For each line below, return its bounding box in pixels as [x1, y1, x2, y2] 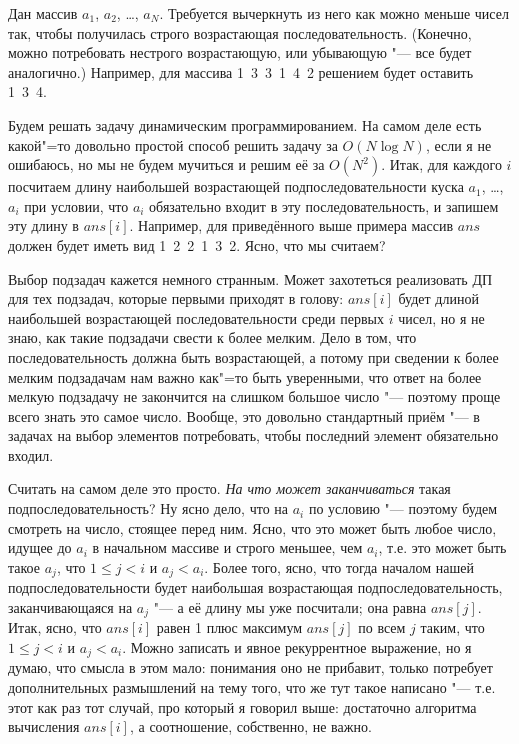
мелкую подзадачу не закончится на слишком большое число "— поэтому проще [8, 386, 501, 407]
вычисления [8, 716, 80, 737]
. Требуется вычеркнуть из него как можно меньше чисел [159, 3, 509, 23]
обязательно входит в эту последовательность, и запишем [149, 195, 499, 216]
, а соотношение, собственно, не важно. [129, 716, 372, 737]
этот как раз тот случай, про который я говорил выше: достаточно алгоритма [8, 696, 477, 717]
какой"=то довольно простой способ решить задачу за [8, 134, 338, 155]
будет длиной [398, 288, 479, 309]
